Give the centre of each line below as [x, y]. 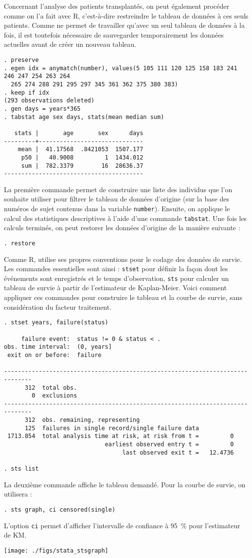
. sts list [21, 469]
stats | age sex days [79, 133]
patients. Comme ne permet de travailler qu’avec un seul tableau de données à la [124, 25]
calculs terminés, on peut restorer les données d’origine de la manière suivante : [122, 228]
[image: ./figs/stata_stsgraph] [56, 550]
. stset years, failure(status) [56, 323]
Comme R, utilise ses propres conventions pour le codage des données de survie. [123, 259]
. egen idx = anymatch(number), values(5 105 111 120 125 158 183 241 [121, 68]
